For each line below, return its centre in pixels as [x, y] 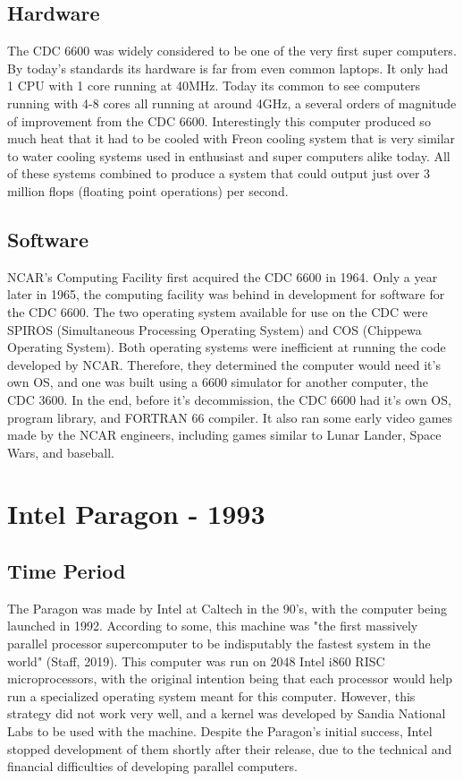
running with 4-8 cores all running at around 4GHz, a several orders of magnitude [232, 103]
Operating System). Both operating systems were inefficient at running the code [227, 347]
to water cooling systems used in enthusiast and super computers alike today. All [229, 155]
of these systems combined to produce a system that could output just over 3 [219, 173]
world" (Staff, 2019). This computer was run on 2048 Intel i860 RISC [196, 661]
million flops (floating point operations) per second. [148, 190]
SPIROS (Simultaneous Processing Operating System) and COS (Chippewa [215, 329]
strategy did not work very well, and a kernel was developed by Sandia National [227, 713]
